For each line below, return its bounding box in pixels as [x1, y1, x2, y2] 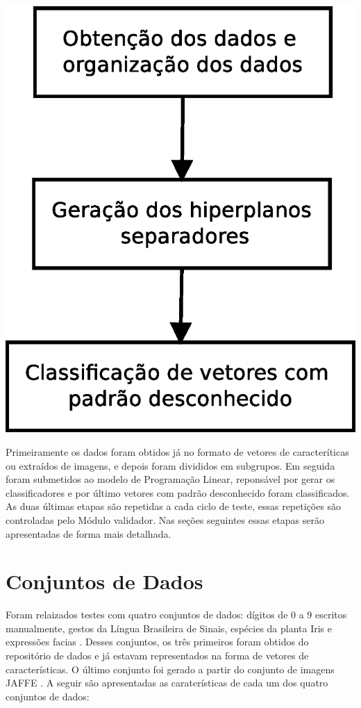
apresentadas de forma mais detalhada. [6, 526, 171, 541]
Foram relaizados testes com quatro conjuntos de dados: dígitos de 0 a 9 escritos [6, 607, 347, 622]
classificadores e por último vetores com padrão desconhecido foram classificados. [6, 485, 350, 500]
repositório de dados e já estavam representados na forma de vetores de [6, 648, 309, 663]
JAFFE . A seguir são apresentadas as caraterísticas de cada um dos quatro [6, 675, 328, 690]
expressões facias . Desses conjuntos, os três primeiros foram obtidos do [6, 634, 309, 649]
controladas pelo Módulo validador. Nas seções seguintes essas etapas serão [6, 512, 325, 527]
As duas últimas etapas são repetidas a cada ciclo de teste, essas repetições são [6, 499, 342, 513]
